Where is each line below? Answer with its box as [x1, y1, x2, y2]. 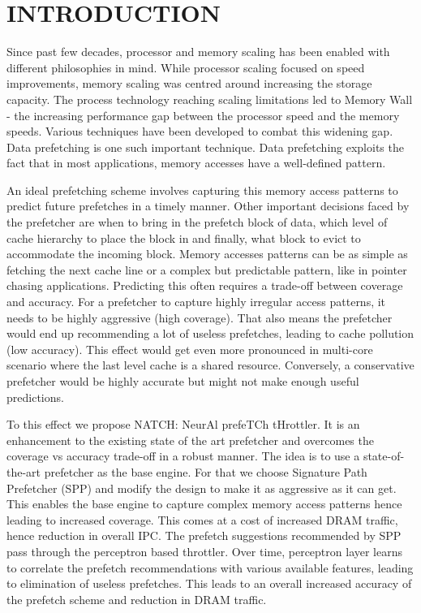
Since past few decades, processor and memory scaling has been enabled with [6, 43, 390, 60]
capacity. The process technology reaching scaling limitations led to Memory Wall [6, 90, 413, 107]
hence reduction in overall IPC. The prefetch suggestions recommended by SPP [6, 527, 402, 544]
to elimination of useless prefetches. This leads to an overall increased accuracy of [6, 575, 412, 592]
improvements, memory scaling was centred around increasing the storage [6, 75, 372, 92]
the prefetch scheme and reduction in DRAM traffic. [6, 590, 267, 607]
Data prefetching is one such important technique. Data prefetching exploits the [6, 138, 404, 155]
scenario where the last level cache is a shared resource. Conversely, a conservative [6, 356, 415, 373]
